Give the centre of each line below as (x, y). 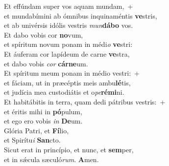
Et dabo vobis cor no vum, (44, 34)
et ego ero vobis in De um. (43, 121)
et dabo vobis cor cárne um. (46, 63)
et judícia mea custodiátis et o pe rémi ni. (64, 92)
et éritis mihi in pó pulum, (43, 111)
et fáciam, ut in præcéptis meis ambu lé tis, (67, 82)
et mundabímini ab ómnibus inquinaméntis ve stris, (81, 15)
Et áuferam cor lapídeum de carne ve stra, (67, 53)
